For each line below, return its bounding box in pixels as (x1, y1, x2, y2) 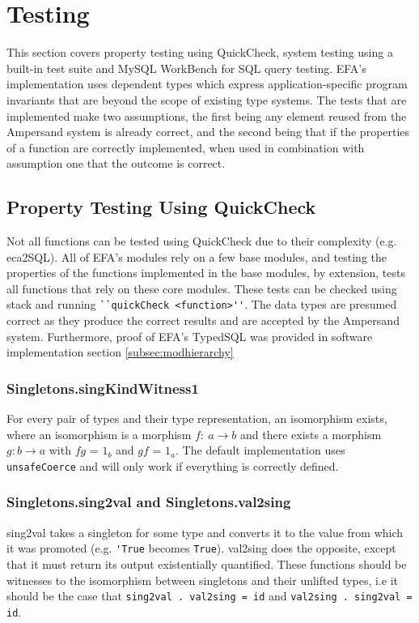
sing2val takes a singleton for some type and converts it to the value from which (6, 523, 404, 540)
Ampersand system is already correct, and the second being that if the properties (6, 123, 410, 140)
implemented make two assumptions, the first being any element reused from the (6, 107, 407, 124)
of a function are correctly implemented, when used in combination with (6, 139, 365, 156)
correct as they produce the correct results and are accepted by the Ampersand (6, 312, 400, 329)
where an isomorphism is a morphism (6, 425, 192, 442)
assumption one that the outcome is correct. (6, 155, 226, 172)
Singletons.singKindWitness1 (6, 378, 199, 398)
